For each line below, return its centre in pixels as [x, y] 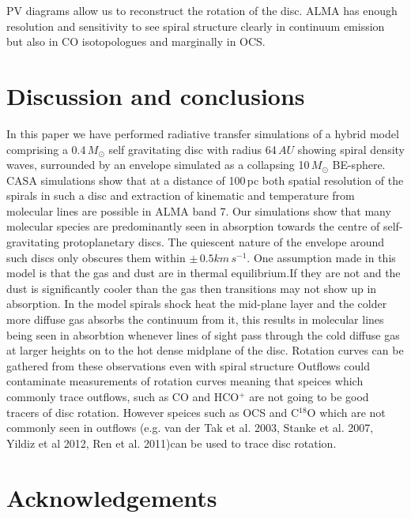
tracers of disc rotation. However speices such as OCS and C [153, 412]
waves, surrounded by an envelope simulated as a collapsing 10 [158, 165]
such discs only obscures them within [96, 257]
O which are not [346, 412]
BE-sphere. [359, 165]
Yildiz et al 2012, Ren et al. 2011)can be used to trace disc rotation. [172, 443]
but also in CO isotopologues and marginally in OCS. [136, 41]
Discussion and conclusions [156, 95]
